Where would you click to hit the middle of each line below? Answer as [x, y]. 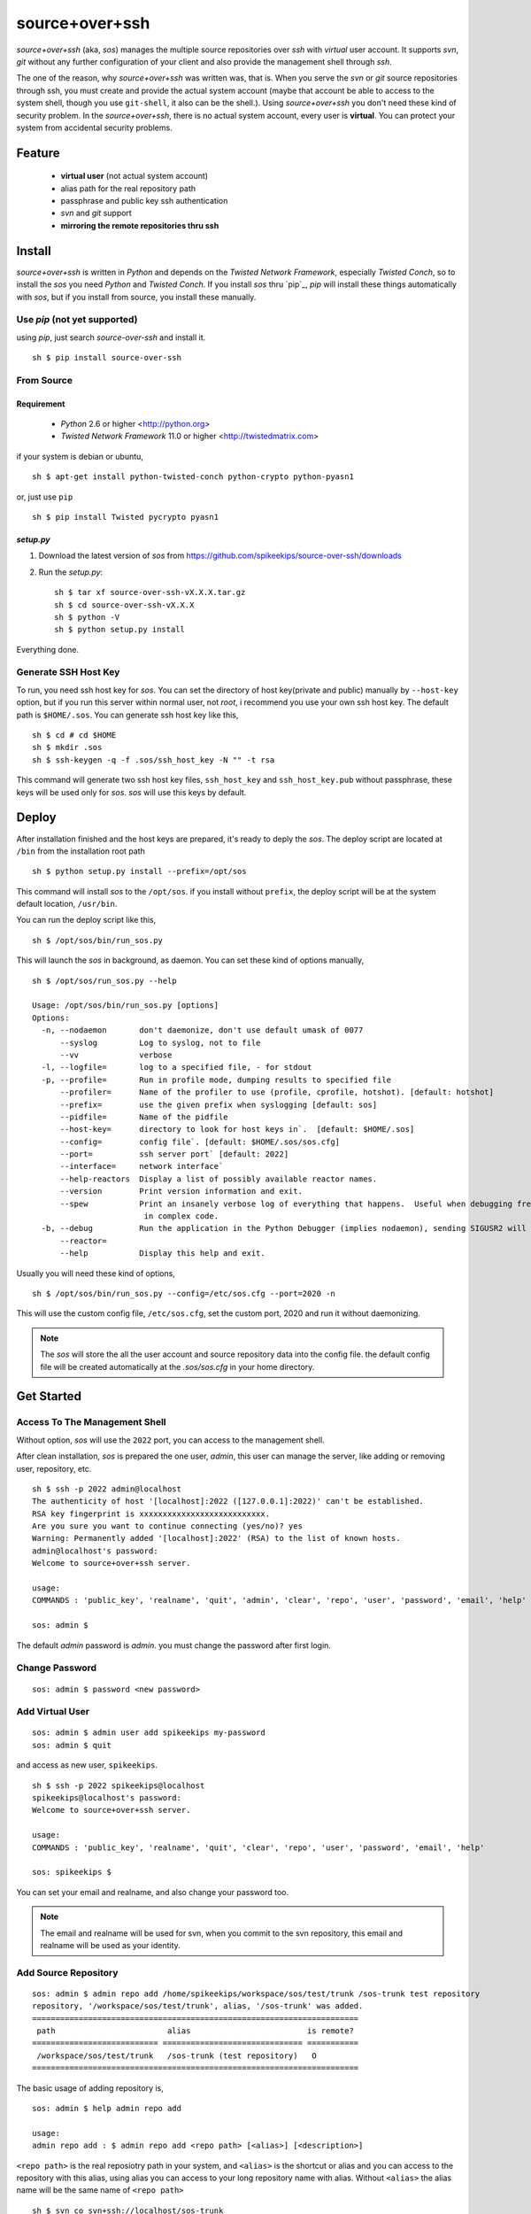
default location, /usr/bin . [67, 904]
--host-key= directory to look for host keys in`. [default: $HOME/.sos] [237, 1130]
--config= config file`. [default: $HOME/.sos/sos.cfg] [200, 1142]
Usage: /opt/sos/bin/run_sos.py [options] [126, 1006]
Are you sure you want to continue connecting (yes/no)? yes [167, 1526]
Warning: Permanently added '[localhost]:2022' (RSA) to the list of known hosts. [216, 1538]
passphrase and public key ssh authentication [144, 201]
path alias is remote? [195, 2031]
